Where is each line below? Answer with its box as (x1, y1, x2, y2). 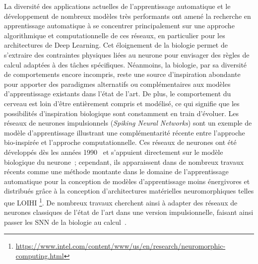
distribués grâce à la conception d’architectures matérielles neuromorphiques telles (4, 186, 254, 196)
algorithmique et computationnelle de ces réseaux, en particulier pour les (4, 30, 225, 40)
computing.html (15, 250, 64, 261)
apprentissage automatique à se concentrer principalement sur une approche (4, 20, 235, 31)
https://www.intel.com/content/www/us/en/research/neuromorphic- (15, 241, 226, 251)
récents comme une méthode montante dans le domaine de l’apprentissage (4, 166, 229, 177)
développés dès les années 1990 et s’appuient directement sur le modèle (4, 146, 223, 157)
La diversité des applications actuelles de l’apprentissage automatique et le (4, 1, 231, 11)
